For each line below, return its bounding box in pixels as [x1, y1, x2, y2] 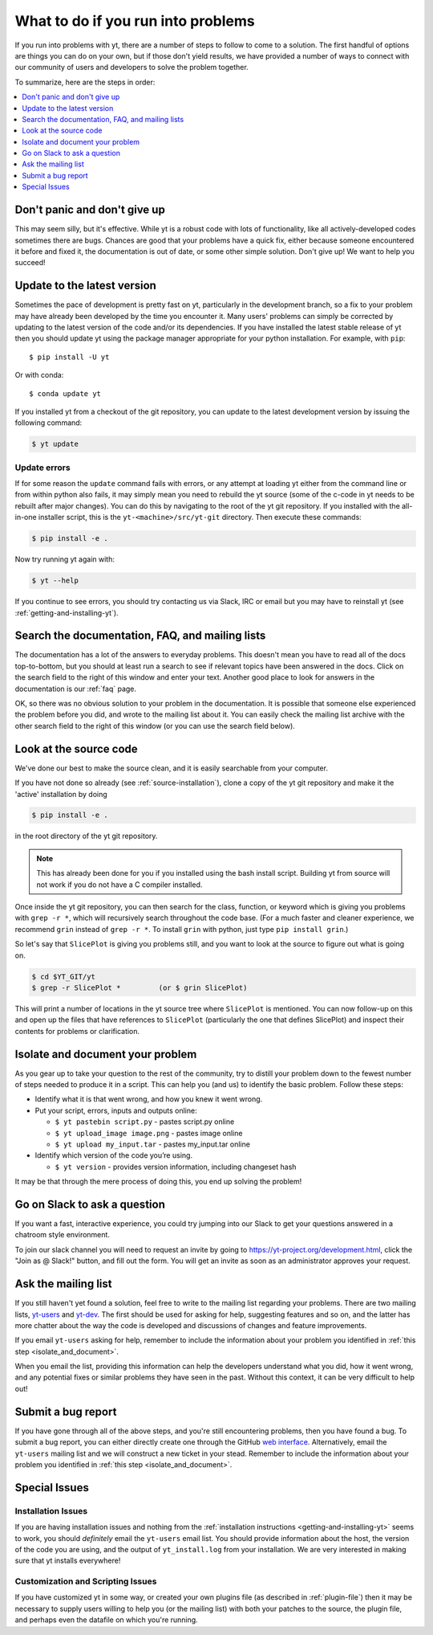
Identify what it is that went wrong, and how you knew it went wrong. [34, 1094, 263, 1104]
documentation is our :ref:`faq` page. [14, 684, 136, 693]
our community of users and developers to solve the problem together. [14, 63, 249, 72]
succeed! [14, 258, 46, 268]
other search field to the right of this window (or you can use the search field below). [14, 721, 296, 730]
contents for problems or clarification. [14, 1026, 140, 1036]
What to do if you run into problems [14, 12, 256, 30]
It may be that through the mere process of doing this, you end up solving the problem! [14, 1177, 302, 1187]
